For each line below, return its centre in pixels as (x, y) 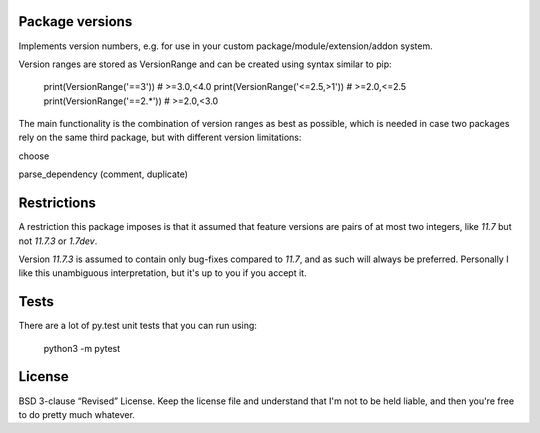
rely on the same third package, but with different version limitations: (160, 137)
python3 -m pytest (82, 348)
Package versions (75, 21)
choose (34, 156)
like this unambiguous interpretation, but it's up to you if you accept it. (162, 273)
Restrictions (57, 203)
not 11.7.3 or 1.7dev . (58, 241)
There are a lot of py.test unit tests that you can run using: (137, 326)
